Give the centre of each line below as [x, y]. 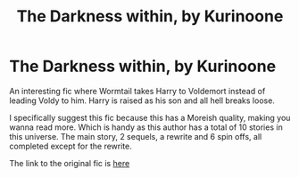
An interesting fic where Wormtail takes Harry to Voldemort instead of [137, 91]
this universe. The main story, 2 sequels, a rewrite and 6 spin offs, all [136, 136]
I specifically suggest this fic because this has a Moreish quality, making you [150, 117]
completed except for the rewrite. [71, 146]
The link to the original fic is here [70, 163]
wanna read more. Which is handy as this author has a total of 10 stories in [146, 127]
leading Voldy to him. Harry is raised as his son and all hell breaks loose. [142, 101]
